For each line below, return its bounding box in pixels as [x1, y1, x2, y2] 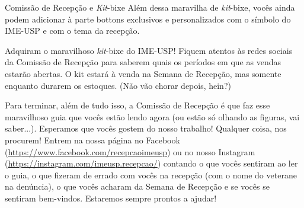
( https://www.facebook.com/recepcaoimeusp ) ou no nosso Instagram [5, 145, 255, 158]
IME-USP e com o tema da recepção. [5, 24, 140, 37]
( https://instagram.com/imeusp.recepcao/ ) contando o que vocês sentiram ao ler [5, 157, 298, 169]
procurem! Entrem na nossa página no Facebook [5, 133, 180, 146]
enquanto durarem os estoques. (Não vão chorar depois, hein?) [5, 79, 231, 91]
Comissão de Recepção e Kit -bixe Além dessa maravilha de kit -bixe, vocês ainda [5, 1, 295, 13]
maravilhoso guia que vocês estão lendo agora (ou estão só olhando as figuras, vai [5, 110, 300, 123]
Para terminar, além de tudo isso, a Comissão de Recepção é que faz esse [5, 99, 270, 111]
